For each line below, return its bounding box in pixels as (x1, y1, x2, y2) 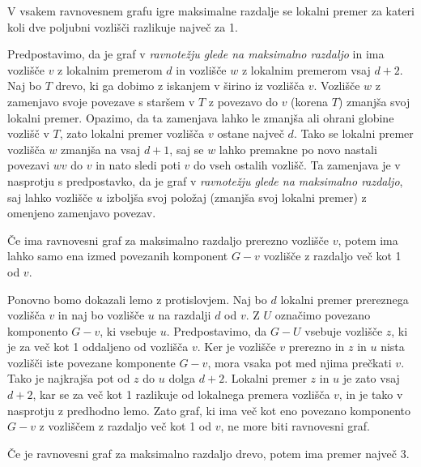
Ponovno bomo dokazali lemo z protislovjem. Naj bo (7, 290, 267, 307)
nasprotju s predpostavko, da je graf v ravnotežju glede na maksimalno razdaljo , (7, 172, 403, 189)
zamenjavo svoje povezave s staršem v (7, 92, 195, 109)
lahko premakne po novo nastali (219, 140, 377, 157)
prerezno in (288, 338, 345, 355)
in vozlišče (176, 61, 227, 78)
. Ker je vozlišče (197, 338, 276, 355)
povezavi (7, 156, 50, 174)
